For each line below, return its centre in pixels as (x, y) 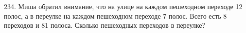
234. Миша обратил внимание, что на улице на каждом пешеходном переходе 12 (123, 6)
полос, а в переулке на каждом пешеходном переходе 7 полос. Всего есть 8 (115, 16)
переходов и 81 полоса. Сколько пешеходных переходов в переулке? (105, 25)
